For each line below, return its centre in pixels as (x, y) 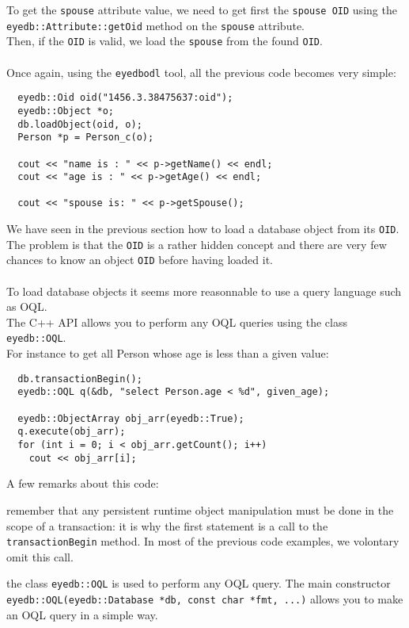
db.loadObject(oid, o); (80, 124)
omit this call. (40, 556)
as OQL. (27, 306)
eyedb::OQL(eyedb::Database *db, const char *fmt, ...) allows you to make (205, 599)
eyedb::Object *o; (66, 111)
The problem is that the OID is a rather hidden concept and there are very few (197, 244)
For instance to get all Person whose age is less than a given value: (168, 353)
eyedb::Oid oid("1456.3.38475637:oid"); (125, 98)
